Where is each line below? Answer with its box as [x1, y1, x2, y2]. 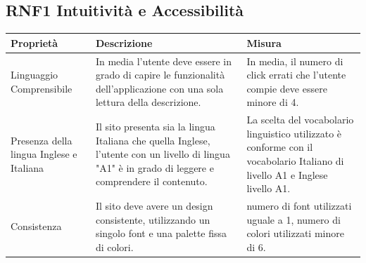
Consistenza [11, 219, 62, 234]
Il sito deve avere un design [95, 198, 213, 213]
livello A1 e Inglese [246, 167, 328, 182]
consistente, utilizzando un [95, 212, 210, 227]
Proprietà [11, 35, 58, 50]
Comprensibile [11, 81, 72, 95]
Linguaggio [11, 67, 58, 82]
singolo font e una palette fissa [95, 226, 227, 241]
